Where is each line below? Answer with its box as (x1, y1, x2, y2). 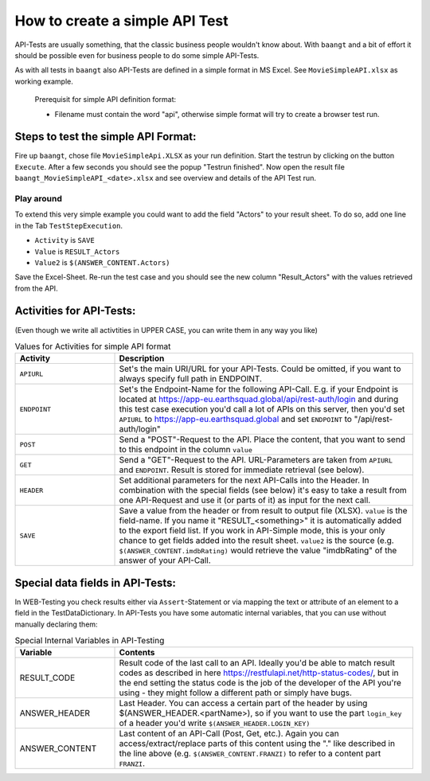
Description (119, 353, 165, 364)
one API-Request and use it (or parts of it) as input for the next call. (119, 494, 371, 506)
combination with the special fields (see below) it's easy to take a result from (119, 485, 408, 496)
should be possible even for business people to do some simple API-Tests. (14, 50, 260, 60)
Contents (119, 647, 155, 658)
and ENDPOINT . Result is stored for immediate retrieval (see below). (119, 464, 365, 475)
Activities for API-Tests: (14, 304, 136, 318)
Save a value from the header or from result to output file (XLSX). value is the (119, 506, 408, 517)
